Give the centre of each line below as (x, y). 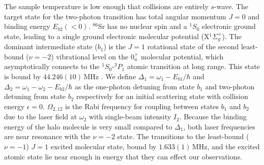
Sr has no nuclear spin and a (142, 26)
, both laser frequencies (219, 126)
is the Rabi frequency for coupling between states (142, 106)
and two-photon (230, 86)
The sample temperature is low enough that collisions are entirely (106, 6)
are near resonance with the (47, 136)
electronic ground (229, 26)
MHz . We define (110, 76)
